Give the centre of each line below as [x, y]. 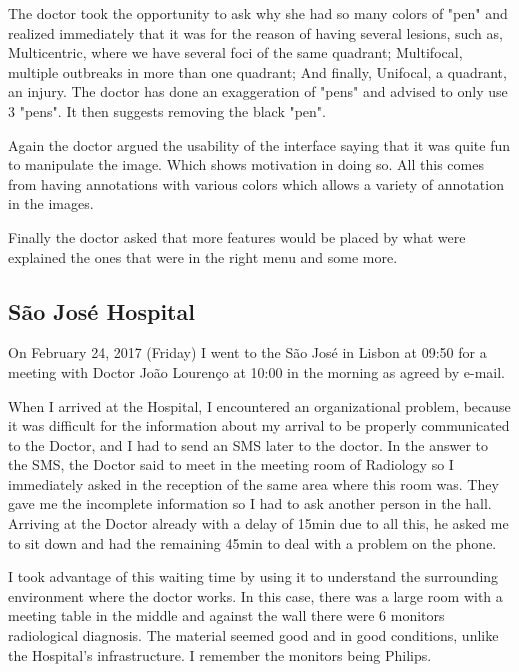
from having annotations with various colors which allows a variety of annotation [256, 183]
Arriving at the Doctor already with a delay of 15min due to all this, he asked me [258, 523]
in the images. [51, 203]
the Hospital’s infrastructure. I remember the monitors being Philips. [220, 654]
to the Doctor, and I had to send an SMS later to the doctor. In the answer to [248, 444]
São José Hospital [101, 310]
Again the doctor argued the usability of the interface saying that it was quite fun [259, 144]
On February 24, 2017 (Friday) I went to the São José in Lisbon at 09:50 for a [247, 352]
